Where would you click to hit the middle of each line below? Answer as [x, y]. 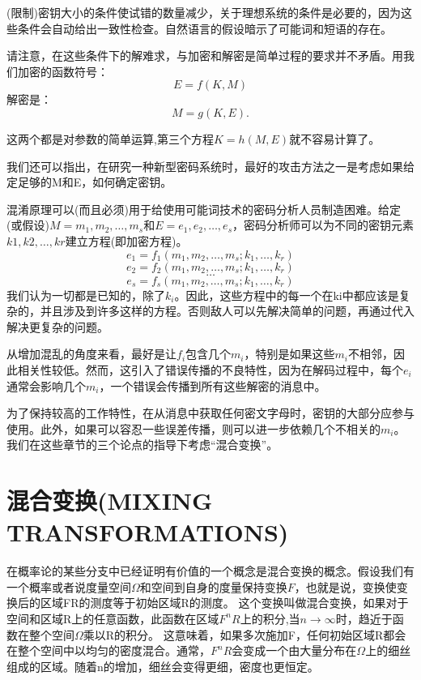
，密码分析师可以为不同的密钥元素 [323, 225]
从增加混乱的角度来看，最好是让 [91, 354]
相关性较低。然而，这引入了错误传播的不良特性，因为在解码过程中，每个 [210, 369]
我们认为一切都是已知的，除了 [86, 295]
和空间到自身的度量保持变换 [213, 586]
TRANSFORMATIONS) [148, 532]
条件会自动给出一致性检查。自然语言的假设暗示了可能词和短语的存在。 [204, 28]
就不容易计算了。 [335, 138]
